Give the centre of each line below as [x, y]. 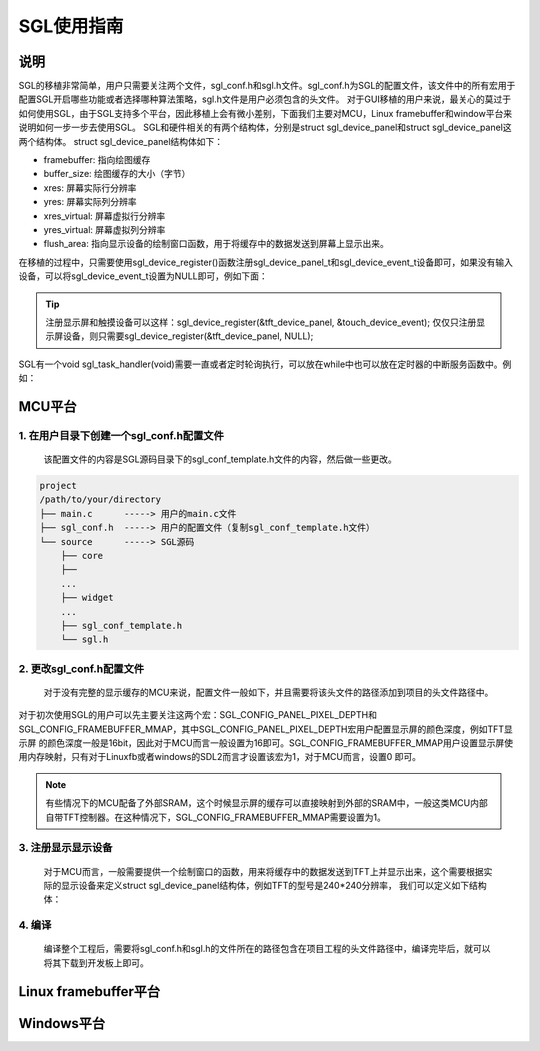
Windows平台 [61, 1023]
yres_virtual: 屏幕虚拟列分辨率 [104, 229]
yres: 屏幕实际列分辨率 [90, 202]
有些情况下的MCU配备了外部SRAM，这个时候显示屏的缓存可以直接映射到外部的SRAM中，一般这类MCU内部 [267, 803]
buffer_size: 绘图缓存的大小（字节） [117, 174]
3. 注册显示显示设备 [65, 848]
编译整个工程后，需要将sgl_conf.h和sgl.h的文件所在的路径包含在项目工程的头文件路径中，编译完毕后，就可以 [267, 949]
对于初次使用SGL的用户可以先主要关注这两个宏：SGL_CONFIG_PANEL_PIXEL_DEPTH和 [197, 715]
